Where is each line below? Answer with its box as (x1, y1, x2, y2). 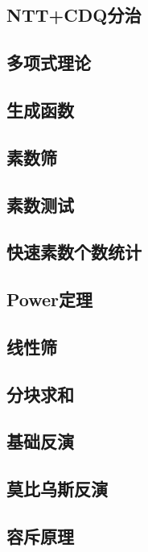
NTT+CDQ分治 (6, 2, 142, 27)
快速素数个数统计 (6, 239, 142, 264)
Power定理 (6, 287, 93, 312)
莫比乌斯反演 (6, 476, 108, 501)
